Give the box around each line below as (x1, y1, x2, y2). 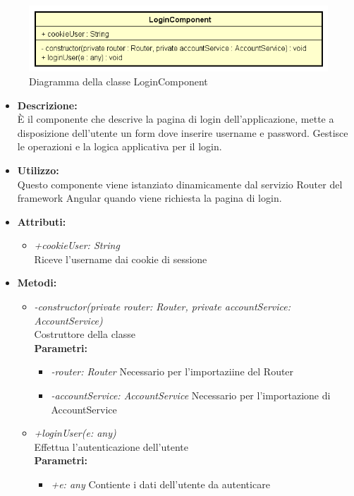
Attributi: (17, 214, 66, 229)
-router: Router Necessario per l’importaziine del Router (51, 364, 294, 379)
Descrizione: (17, 97, 78, 112)
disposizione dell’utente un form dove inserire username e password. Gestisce (17, 125, 348, 140)
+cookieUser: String (34, 238, 120, 253)
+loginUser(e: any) (34, 425, 116, 440)
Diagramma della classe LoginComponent (29, 73, 208, 88)
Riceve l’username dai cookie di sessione (34, 251, 207, 266)
